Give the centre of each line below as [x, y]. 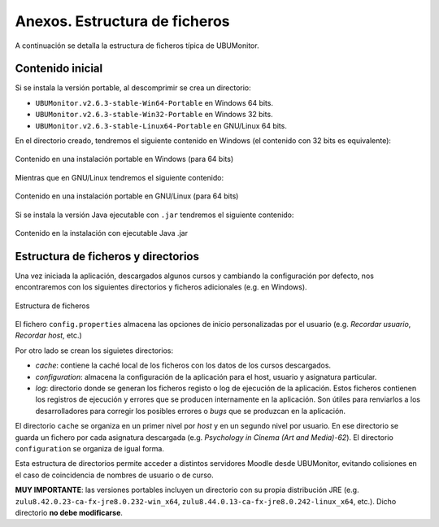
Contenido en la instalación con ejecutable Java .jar [102, 233]
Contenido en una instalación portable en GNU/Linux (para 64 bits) [127, 196]
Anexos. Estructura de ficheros [123, 21]
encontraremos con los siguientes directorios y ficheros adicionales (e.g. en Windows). [161, 287]
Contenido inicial [59, 69]
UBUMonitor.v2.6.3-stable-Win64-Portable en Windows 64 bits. [154, 102]
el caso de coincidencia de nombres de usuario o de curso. [115, 475]
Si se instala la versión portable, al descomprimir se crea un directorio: [133, 88]
